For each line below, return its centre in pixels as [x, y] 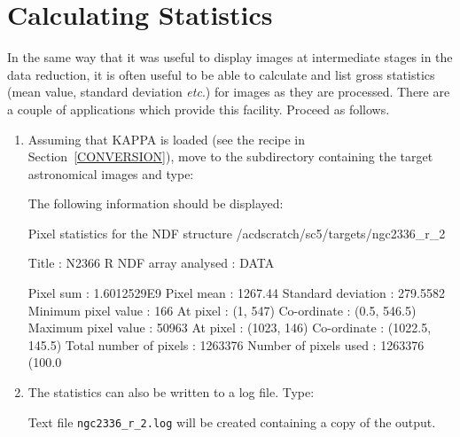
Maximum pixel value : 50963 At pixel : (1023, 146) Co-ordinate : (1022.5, [230, 328]
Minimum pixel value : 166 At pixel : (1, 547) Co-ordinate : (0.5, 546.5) [222, 310]
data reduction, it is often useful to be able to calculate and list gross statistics [221, 74]
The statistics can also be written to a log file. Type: [171, 392]
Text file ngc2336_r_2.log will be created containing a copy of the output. [232, 421]
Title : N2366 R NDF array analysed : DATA [151, 263]
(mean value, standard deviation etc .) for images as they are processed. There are [229, 92]
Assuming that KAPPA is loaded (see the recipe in [167, 139]
